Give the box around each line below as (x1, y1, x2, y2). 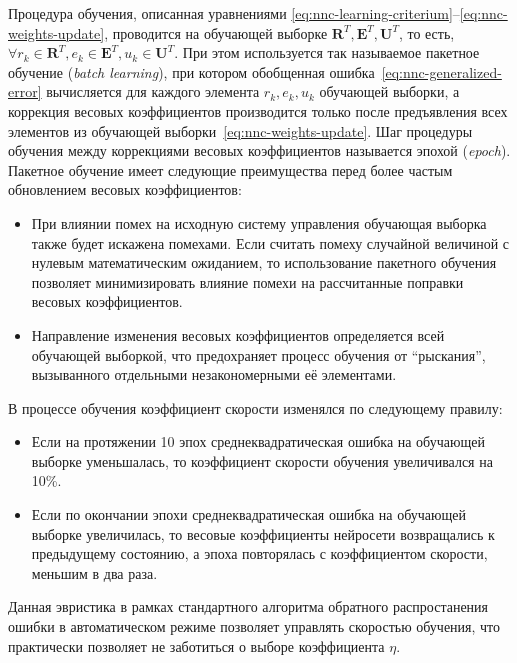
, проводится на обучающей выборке (104, 22, 328, 43)
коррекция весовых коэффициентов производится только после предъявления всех (8, 100, 508, 121)
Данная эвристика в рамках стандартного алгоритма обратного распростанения (8, 596, 489, 617)
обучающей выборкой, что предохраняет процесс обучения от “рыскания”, (31, 344, 486, 365)
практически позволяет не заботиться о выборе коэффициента (8, 635, 385, 656)
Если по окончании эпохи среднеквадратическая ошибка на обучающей (31, 504, 466, 525)
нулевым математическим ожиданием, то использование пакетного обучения (31, 252, 497, 273)
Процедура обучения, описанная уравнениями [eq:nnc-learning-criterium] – (8, 3, 460, 23)
